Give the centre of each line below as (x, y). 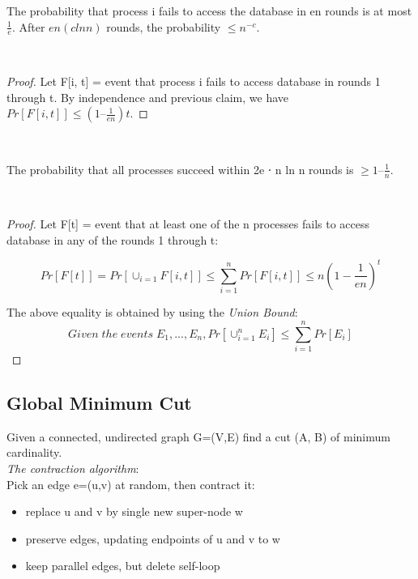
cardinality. (34, 452)
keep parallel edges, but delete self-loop (123, 566)
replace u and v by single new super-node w (134, 511)
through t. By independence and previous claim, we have (148, 97)
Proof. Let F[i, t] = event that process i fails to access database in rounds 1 (194, 81)
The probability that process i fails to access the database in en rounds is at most (209, 11)
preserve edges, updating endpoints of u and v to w (153, 538)
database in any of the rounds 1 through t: (113, 239)
